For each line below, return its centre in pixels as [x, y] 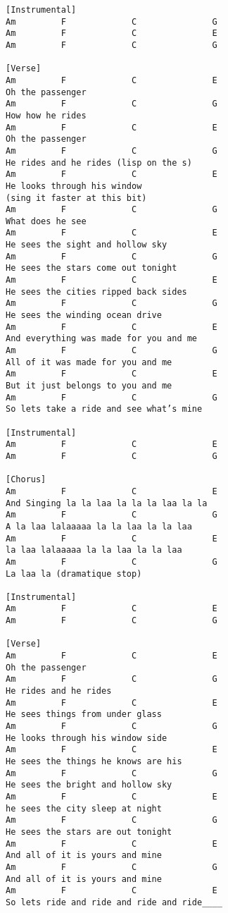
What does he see [46, 221]
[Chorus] [26, 480]
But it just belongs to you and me [89, 386]
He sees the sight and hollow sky [87, 245]
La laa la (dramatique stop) [74, 574]
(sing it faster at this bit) [76, 198]
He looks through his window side [87, 738]
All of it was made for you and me [89, 362]
